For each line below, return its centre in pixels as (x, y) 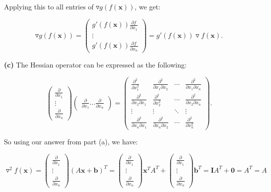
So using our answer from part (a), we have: (71, 141)
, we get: (148, 6)
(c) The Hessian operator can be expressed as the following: (95, 65)
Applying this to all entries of (49, 6)
